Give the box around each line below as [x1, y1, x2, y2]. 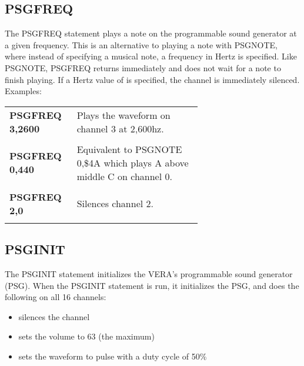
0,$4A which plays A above [76, 155, 189, 169]
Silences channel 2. [76, 197, 153, 211]
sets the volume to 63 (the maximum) [18, 330, 155, 342]
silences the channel [18, 310, 90, 322]
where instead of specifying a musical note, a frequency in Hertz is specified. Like [5, 50, 297, 62]
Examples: [5, 85, 42, 97]
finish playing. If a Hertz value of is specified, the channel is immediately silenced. [5, 73, 300, 85]
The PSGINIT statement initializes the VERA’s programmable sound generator [5, 267, 293, 280]
